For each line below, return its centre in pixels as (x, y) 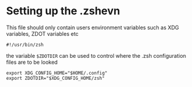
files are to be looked (32, 62)
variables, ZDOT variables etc (43, 33)
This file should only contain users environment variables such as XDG (93, 27)
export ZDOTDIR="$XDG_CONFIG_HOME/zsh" (56, 78)
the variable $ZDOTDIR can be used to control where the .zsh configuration (96, 55)
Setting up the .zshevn (63, 11)
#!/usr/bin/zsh (25, 45)
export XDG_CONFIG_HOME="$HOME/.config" (57, 73)
